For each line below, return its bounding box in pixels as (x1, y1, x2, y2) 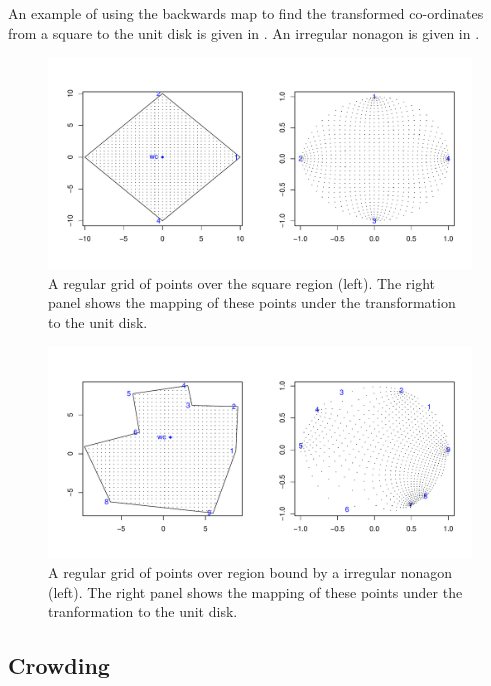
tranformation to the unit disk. (48, 601, 238, 622)
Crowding (8, 650, 110, 681)
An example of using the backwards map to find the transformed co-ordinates (8, 3, 484, 23)
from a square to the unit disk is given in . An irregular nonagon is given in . (8, 22, 480, 43)
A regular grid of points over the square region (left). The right (48, 272, 436, 293)
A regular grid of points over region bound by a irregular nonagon (48, 562, 453, 583)
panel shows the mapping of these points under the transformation (48, 292, 456, 313)
